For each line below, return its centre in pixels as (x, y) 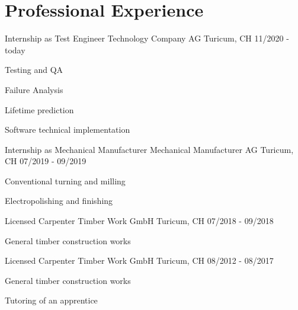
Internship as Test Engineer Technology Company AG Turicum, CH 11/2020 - (147, 38)
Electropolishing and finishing (59, 201)
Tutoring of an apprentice (51, 300)
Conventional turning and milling (65, 180)
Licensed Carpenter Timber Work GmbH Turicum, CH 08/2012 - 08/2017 (139, 261)
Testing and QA (34, 70)
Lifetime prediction (39, 109)
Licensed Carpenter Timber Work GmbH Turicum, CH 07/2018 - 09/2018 (139, 221)
